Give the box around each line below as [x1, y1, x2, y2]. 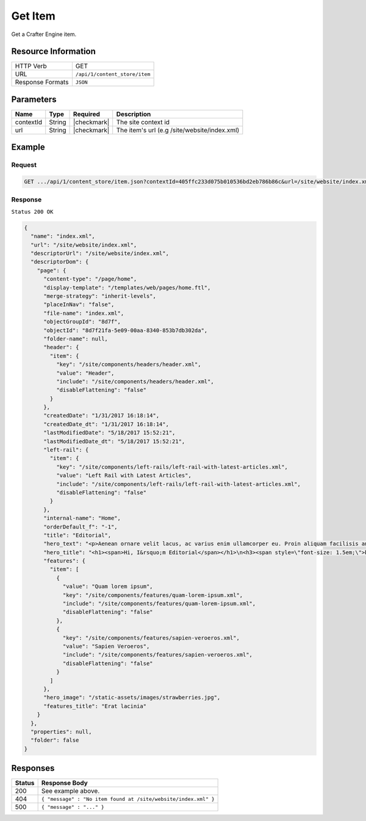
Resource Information [11, 46, 96, 57]
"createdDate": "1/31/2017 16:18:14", [43, 412, 160, 419]
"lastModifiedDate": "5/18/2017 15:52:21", [43, 429, 176, 436]
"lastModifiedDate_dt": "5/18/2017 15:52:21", [43, 438, 185, 445]
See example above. [41, 787, 100, 795]
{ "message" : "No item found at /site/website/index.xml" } [41, 795, 215, 802]
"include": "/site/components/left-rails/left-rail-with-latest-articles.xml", [56, 480, 301, 488]
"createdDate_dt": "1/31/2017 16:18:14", [43, 421, 169, 427]
